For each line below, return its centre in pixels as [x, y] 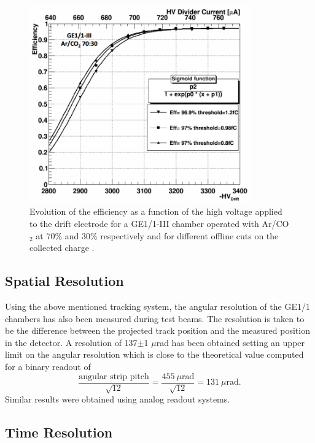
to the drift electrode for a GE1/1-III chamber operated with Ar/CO [159, 223]
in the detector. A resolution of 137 [71, 342]
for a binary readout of [48, 366]
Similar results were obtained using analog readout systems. [118, 399]
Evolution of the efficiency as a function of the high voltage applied [156, 211]
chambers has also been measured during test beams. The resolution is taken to [155, 318]
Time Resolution [59, 432]
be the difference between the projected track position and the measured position [157, 330]
